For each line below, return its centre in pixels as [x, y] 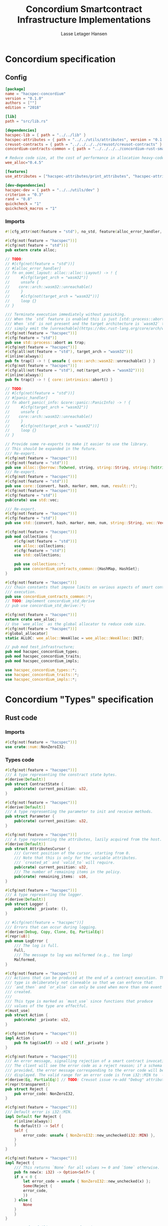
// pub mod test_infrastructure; [40, 647]
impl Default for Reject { [33, 1117]
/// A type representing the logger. [44, 895]
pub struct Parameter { [30, 816]
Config [16, 78]
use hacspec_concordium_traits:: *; [42, 674]
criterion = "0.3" [24, 194]
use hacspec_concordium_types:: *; [41, 670]
